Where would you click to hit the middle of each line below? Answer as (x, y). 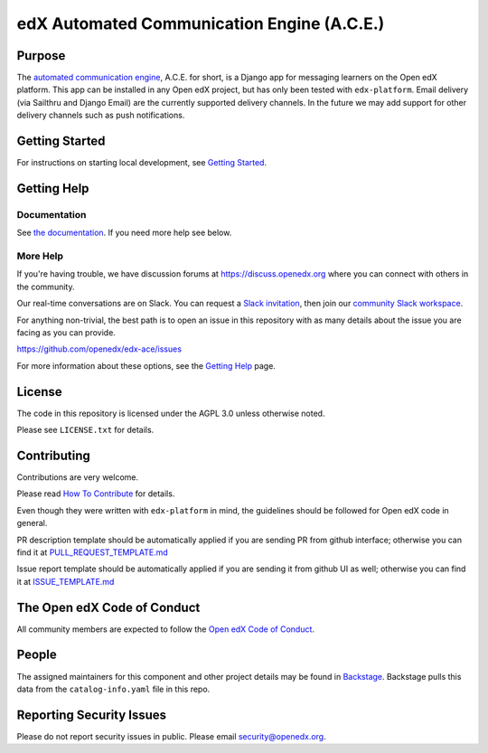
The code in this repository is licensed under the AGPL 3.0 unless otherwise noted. (171, 413)
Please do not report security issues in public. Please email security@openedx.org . (171, 736)
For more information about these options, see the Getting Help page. (146, 365)
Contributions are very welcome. (78, 477)
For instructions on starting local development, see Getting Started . (141, 163)
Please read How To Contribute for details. (96, 494)
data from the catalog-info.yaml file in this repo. (113, 689)
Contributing (53, 455)
